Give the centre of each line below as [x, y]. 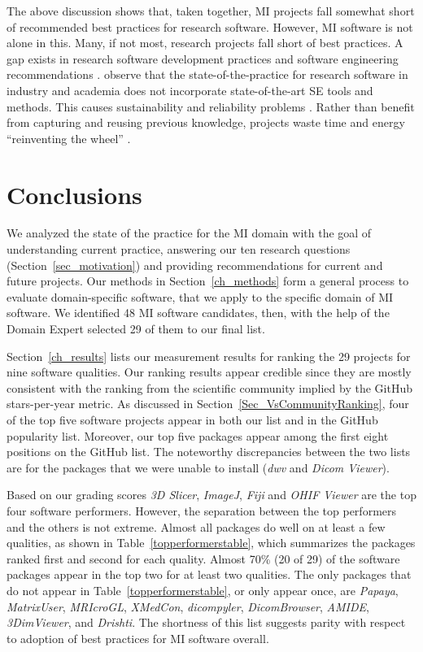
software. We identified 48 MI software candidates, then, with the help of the [198, 313]
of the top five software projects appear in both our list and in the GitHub [192, 419]
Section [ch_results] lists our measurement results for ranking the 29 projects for [209, 356]
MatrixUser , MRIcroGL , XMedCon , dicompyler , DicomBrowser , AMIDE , [188, 606]
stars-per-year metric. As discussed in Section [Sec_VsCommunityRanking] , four [208, 404]
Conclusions [74, 194]
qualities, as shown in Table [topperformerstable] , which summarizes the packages [211, 543]
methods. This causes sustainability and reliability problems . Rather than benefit [211, 106]
